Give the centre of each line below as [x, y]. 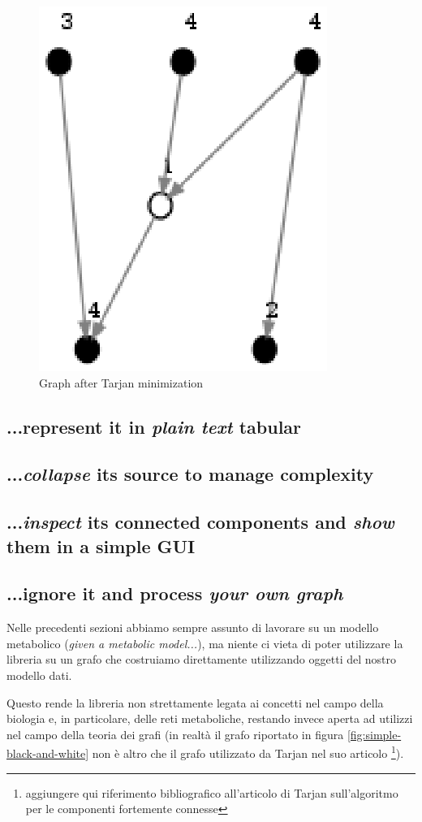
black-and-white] [48, 753]
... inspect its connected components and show [200, 522]
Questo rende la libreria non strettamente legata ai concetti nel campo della [195, 702]
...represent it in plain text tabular [154, 426]
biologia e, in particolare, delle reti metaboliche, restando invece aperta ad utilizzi [210, 718]
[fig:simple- [374, 734]
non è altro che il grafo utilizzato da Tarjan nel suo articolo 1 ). [248, 752]
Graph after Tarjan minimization [121, 382]
